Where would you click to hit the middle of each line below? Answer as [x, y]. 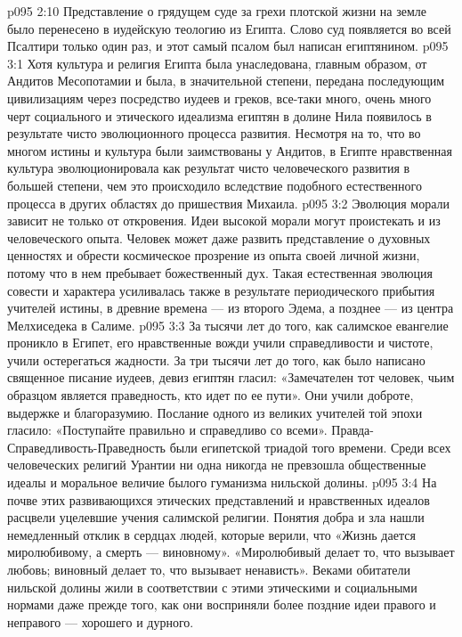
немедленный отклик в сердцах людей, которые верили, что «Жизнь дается [211, 534]
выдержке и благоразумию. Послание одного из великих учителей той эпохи [215, 412]
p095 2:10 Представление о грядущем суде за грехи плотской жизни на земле [217, 11]
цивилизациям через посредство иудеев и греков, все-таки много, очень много [219, 98]
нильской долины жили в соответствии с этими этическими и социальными [212, 587]
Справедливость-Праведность [87, 447]
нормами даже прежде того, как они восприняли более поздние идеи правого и [222, 604]
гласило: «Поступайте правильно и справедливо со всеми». [167, 430]
